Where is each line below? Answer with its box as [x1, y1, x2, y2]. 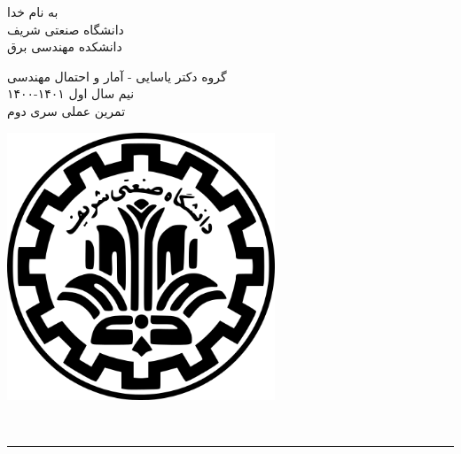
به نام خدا [7, 3, 59, 20]
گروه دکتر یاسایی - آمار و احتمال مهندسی [7, 66, 227, 85]
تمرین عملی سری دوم [7, 101, 126, 119]
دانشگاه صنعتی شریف [7, 19, 124, 38]
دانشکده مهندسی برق [7, 37, 122, 56]
